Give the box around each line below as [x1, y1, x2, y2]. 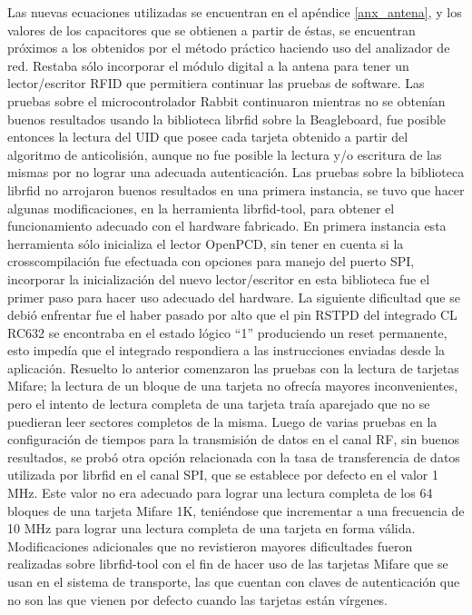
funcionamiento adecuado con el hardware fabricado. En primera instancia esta [7, 216, 447, 235]
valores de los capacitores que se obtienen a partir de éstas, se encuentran [7, 20, 416, 39]
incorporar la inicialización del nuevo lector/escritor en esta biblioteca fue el [7, 269, 430, 288]
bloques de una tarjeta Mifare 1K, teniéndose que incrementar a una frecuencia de [7, 501, 465, 520]
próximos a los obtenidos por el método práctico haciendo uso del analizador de [7, 38, 450, 57]
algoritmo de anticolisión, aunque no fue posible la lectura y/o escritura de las [7, 144, 442, 164]
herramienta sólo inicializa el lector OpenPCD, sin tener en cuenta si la [7, 233, 404, 253]
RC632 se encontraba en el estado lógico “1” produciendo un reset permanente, [7, 322, 447, 342]
